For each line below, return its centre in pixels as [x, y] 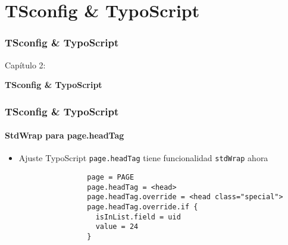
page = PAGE [111, 178]
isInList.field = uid [138, 217]
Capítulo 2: [25, 65]
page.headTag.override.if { [143, 207]
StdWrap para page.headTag [65, 135]
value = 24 [117, 227]
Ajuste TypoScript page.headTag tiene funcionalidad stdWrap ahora [143, 158]
